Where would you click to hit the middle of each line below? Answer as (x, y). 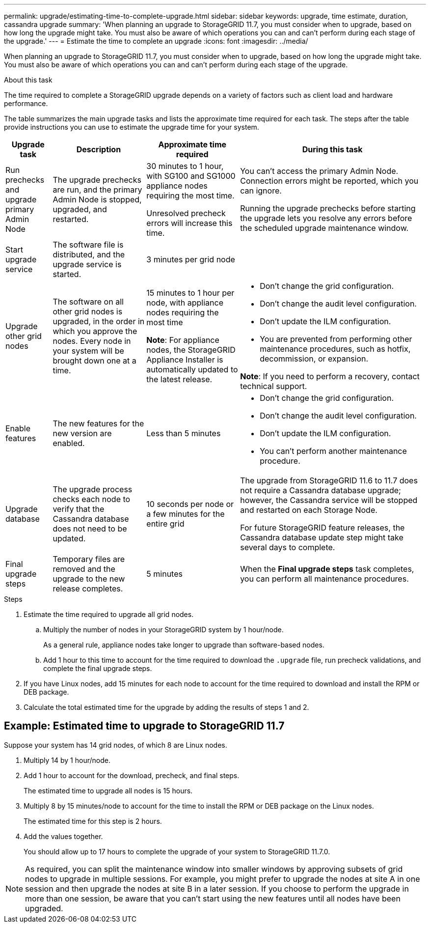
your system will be (88, 351)
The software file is (88, 245)
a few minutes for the (186, 514)
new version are (82, 433)
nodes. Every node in (92, 341)
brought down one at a (94, 361)
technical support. (274, 386)
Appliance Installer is (185, 360)
